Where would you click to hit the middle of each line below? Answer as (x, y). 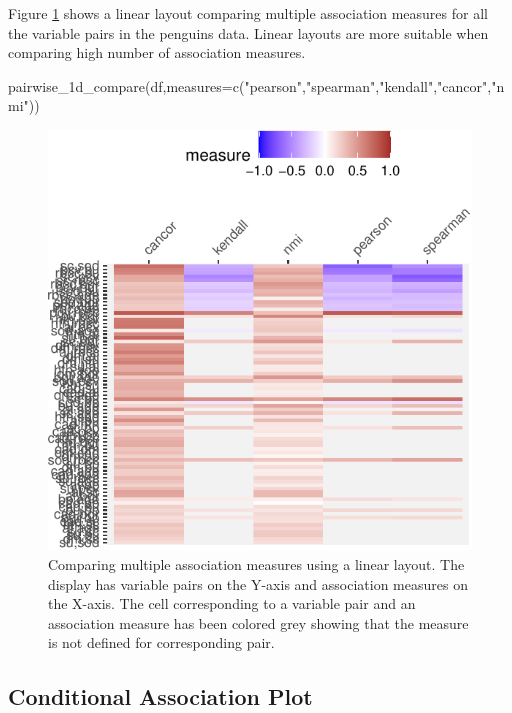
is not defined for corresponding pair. (161, 642)
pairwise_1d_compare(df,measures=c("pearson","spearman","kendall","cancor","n (256, 85)
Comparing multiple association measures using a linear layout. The (256, 563)
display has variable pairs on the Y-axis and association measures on (258, 583)
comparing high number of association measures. (157, 52)
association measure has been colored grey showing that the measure (258, 622)
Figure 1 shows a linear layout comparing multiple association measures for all (248, 13)
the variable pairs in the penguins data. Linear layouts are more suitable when (248, 32)
